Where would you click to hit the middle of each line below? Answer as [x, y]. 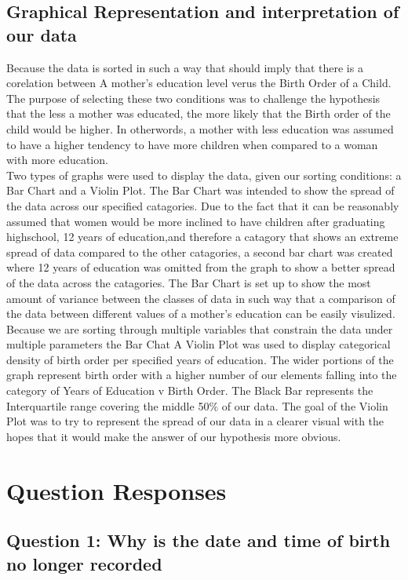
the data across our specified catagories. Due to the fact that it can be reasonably [203, 205]
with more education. [57, 160]
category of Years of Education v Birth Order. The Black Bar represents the [190, 390]
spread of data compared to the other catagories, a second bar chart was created [200, 252]
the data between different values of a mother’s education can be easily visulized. [201, 314]
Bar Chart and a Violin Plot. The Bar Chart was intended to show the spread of [200, 190]
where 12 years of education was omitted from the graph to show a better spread [201, 267]
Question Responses [117, 490]
